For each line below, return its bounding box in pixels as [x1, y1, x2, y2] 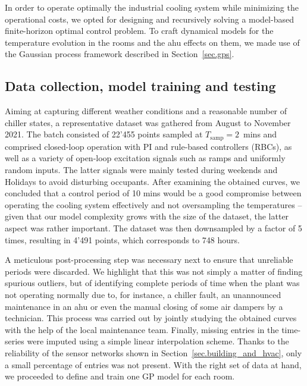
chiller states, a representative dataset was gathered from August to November [5, 116, 291, 128]
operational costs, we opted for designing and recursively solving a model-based [5, 12, 294, 25]
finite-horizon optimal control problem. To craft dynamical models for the [5, 24, 274, 37]
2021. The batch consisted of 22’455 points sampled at [5, 128, 203, 140]
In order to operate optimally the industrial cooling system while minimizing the [5, 1, 299, 13]
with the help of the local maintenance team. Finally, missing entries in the [5, 323, 279, 335]
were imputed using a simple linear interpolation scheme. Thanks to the [27, 335, 289, 347]
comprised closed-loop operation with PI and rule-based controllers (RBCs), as [5, 140, 292, 152]
